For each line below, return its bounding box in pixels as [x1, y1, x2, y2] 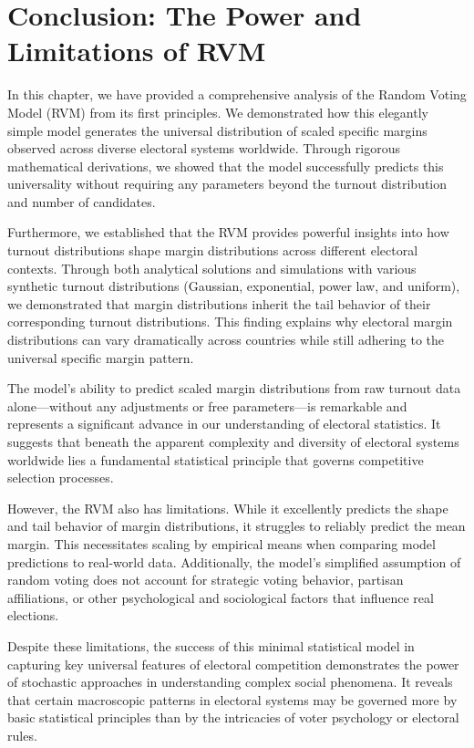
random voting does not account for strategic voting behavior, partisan [7, 570, 404, 589]
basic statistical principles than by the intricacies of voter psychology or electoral [7, 708, 459, 727]
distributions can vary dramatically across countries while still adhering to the [7, 330, 445, 349]
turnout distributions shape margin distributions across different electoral [7, 241, 418, 260]
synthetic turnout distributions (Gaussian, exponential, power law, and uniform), [7, 276, 460, 296]
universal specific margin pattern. [7, 348, 194, 367]
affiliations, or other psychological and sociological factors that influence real [7, 587, 434, 607]
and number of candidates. [7, 192, 156, 211]
